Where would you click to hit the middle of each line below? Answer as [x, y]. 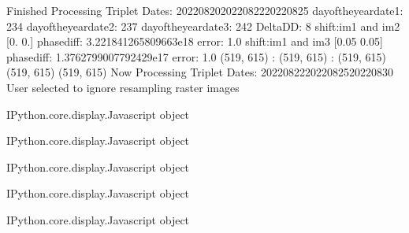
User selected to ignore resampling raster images [123, 87]
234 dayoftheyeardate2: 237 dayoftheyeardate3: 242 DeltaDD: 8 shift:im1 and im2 [203, 26]
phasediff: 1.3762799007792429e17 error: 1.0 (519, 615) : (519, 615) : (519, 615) [197, 56]
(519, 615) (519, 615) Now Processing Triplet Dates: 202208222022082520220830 [200, 72]
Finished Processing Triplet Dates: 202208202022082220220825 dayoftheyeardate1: [205, 10]
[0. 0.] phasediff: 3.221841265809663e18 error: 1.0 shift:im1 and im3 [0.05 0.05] [195, 41]
